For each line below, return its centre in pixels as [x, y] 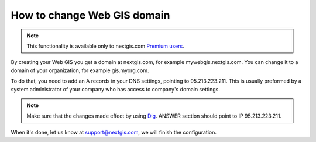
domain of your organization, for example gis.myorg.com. [80, 70]
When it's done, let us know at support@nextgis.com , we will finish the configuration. [114, 132]
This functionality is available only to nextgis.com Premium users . [105, 46]
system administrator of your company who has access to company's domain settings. [116, 89]
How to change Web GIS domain [90, 15]
